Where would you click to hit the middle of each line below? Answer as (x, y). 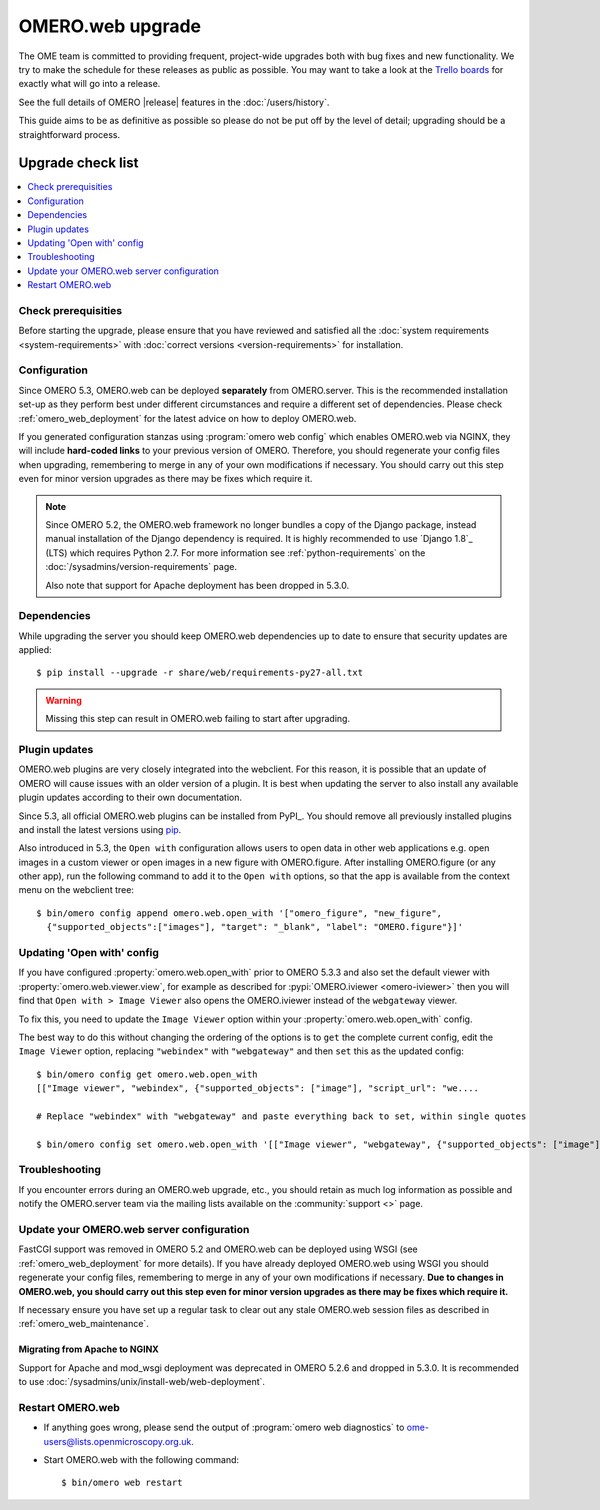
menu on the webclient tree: (76, 890)
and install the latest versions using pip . (100, 829)
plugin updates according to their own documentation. (130, 797)
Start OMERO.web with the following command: (141, 1460)
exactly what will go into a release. (89, 84)
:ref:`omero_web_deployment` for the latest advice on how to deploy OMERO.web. (187, 418)
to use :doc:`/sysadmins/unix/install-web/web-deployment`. (141, 1382)
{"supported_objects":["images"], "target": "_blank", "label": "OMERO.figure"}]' (255, 927)
